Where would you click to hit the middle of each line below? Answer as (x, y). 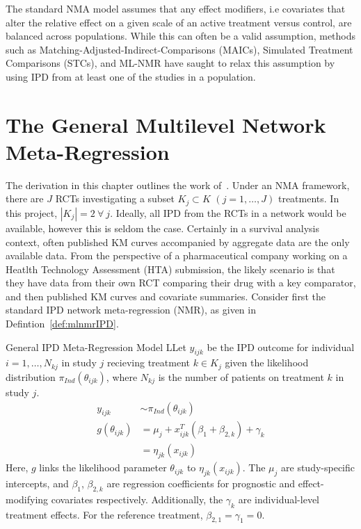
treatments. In (308, 198)
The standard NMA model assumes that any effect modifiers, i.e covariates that (176, 8)
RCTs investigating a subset (115, 198)
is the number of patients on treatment (241, 376)
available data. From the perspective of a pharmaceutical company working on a (177, 255)
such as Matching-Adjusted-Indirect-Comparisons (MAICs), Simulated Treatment (179, 49)
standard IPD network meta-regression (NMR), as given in (131, 310)
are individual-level (279, 499)
